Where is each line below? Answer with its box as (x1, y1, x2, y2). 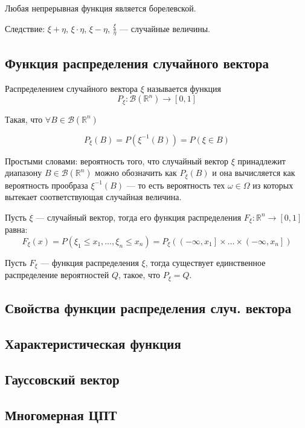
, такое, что (118, 268, 161, 281)
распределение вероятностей (5, 268, 109, 281)
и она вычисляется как (212, 166, 295, 179)
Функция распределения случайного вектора (5, 53, 269, 72)
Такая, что (5, 112, 43, 125)
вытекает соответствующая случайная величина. (5, 190, 182, 203)
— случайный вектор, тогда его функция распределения (36, 210, 242, 223)
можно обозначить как (95, 166, 177, 179)
